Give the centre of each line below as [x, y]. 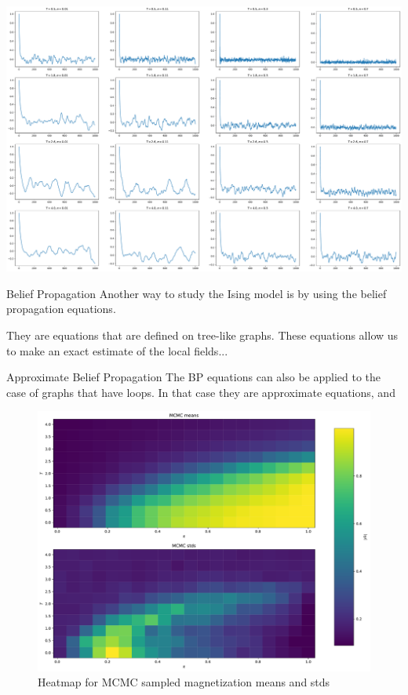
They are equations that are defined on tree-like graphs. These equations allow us [202, 335]
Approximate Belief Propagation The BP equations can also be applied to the [194, 377]
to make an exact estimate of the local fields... [117, 350]
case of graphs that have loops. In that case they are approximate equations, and [201, 392]
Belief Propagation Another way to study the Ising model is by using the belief [197, 293]
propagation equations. [61, 309]
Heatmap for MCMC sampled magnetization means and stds [184, 682]
